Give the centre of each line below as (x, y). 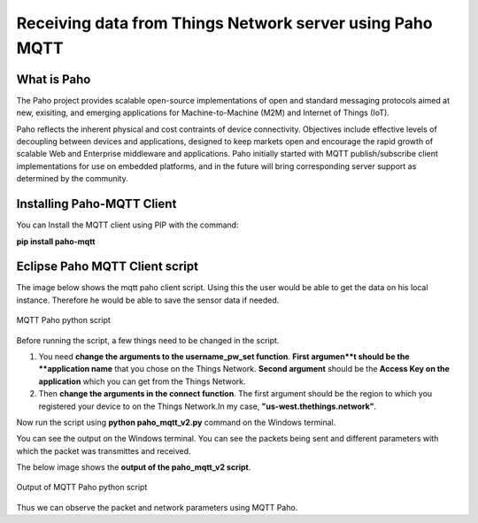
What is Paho (54, 79)
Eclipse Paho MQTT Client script (108, 267)
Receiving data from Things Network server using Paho (224, 23)
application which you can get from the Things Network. (143, 381)
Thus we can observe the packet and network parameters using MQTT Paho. (157, 507)
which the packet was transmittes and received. (104, 450)
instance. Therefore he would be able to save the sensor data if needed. (148, 300)
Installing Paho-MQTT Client (96, 204)
